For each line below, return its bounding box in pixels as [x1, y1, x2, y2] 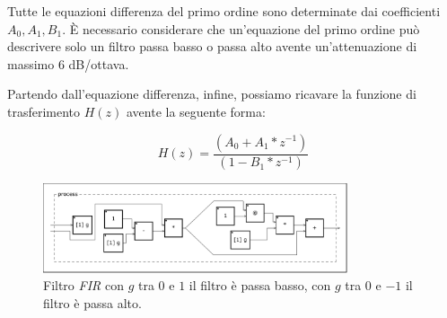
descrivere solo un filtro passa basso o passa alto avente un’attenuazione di [7, 37, 417, 56]
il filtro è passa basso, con [188, 276, 331, 295]
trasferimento [7, 102, 81, 120]
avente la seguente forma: [127, 102, 266, 120]
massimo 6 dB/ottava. [7, 54, 129, 73]
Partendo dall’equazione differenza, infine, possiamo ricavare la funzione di [7, 84, 416, 103]
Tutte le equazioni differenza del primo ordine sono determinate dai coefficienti [7, 2, 441, 20]
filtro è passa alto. [43, 293, 142, 312]
